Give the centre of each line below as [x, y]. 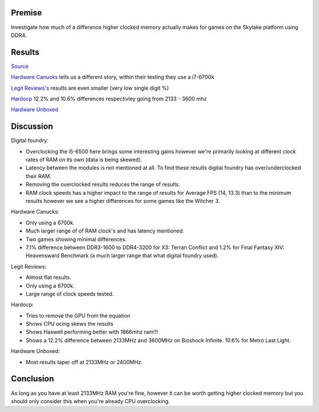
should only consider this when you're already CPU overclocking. [90, 401]
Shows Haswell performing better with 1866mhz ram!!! [92, 332]
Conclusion [32, 379]
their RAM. [38, 176]
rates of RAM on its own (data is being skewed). [84, 160]
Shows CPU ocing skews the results [69, 324]
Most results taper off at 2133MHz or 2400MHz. [84, 362]
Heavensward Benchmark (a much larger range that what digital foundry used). [122, 256]
